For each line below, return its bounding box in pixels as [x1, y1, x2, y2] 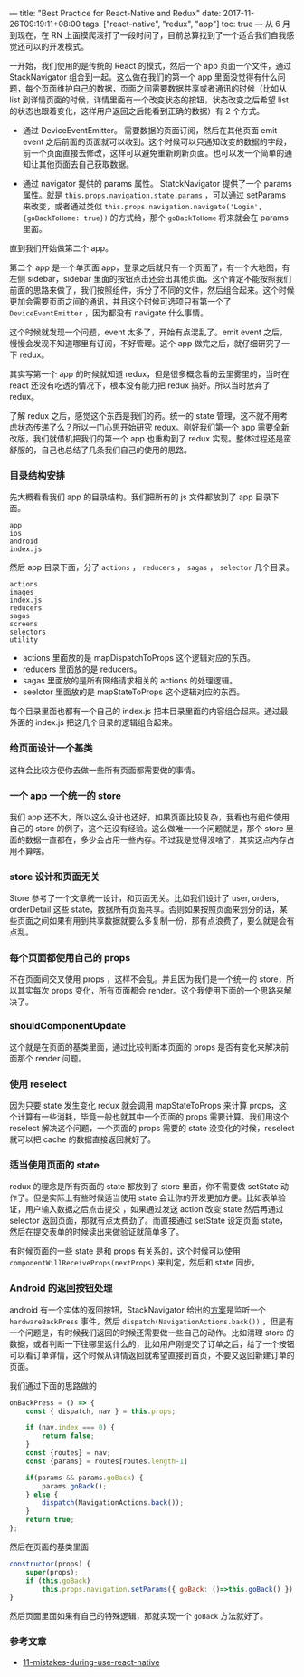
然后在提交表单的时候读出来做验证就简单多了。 [9, 1226, 184, 1237]
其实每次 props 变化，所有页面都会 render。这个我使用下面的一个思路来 [16, 985, 285, 996]
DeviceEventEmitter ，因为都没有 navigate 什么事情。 [9, 307, 208, 318]
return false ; [42, 1431, 95, 1440]
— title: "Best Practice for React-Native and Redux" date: [9, 8, 222, 18]
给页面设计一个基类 [9, 742, 93, 755]
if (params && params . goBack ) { [25, 1473, 144, 1482]
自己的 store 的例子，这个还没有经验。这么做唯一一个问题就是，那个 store [9, 822, 284, 833]
